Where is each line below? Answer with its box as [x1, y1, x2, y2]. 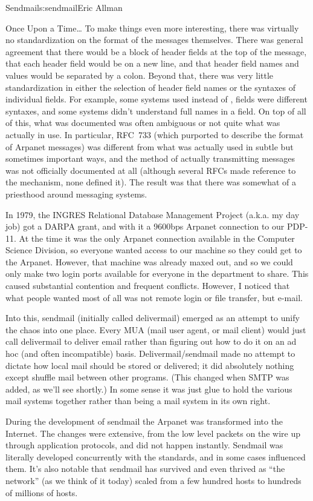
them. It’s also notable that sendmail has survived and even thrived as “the [5, 462, 285, 475]
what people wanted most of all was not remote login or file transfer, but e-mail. [5, 291, 303, 304]
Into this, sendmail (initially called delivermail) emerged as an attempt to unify [5, 311, 300, 324]
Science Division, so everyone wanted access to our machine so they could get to [5, 244, 302, 256]
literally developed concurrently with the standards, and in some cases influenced [5, 450, 306, 463]
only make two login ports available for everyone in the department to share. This [5, 267, 309, 280]
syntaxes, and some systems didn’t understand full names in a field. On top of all [5, 104, 306, 117]
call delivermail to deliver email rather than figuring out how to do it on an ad [5, 335, 297, 348]
